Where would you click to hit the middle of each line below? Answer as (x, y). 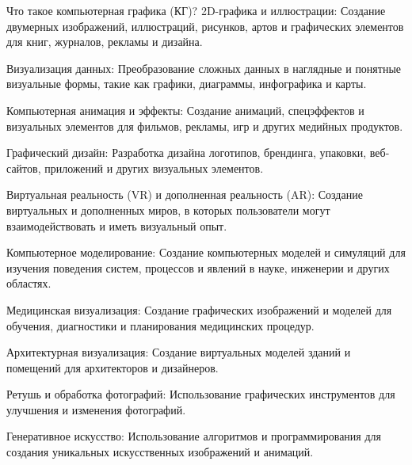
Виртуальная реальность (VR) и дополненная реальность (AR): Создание (185, 194)
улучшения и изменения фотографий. (96, 409)
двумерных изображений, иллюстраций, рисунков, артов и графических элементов (205, 26)
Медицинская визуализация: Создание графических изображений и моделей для (199, 309)
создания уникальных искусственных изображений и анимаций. (160, 452)
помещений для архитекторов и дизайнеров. (113, 367)
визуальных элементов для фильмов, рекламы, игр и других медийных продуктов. (205, 126)
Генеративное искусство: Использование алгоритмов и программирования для (194, 436)
